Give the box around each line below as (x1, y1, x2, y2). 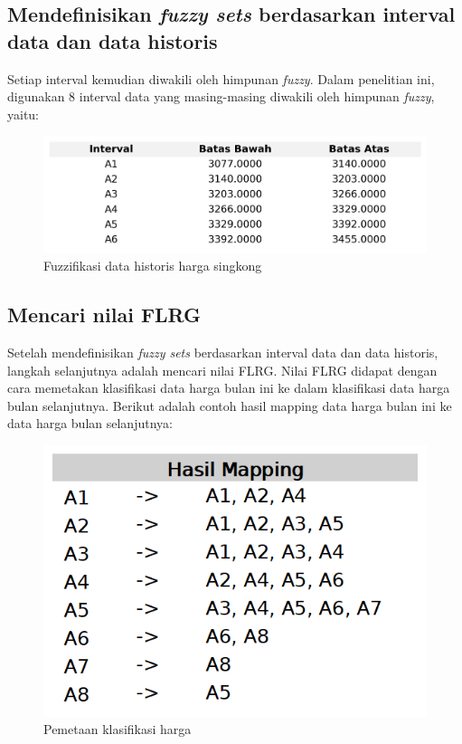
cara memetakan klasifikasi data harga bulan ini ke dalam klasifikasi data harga (7, 378, 450, 397)
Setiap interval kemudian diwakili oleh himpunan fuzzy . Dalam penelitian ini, (7, 69, 435, 88)
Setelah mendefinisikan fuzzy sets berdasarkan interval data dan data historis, (7, 343, 438, 362)
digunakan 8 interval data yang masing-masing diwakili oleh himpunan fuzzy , (7, 87, 435, 106)
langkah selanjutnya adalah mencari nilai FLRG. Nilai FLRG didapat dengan (7, 360, 438, 379)
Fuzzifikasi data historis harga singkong (43, 256, 262, 275)
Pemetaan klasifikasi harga (43, 720, 192, 739)
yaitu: (7, 104, 40, 123)
